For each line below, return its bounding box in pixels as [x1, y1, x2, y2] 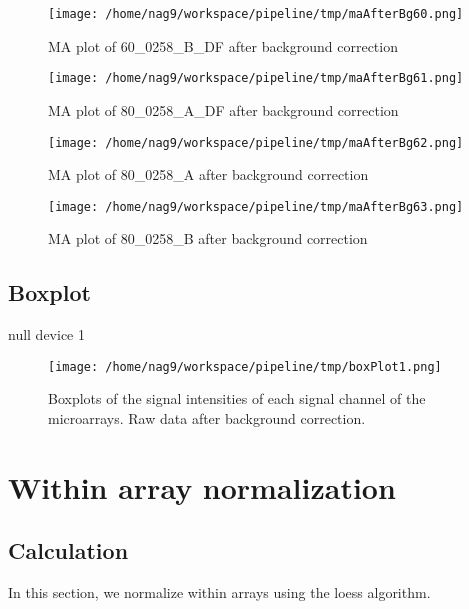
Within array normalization [8, 466, 396, 507]
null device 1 [8, 324, 85, 345]
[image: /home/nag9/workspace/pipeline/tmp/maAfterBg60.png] [48, 7, 464, 21]
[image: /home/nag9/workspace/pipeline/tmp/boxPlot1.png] [48, 359, 442, 374]
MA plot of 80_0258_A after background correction [48, 164, 369, 185]
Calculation [8, 535, 129, 566]
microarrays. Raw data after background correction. [48, 408, 366, 429]
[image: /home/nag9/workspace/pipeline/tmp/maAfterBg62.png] [48, 135, 464, 150]
